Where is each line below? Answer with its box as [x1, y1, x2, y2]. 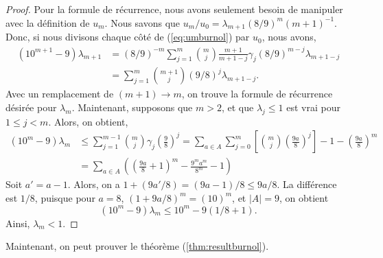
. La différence [277, 177, 337, 191]
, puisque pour [34, 190, 95, 204]
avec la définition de [5, 15, 90, 30]
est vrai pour [286, 99, 340, 114]
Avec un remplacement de [5, 86, 114, 101]
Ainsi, [5, 215, 30, 230]
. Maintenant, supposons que [71, 99, 193, 114]
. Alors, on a [67, 177, 120, 191]
